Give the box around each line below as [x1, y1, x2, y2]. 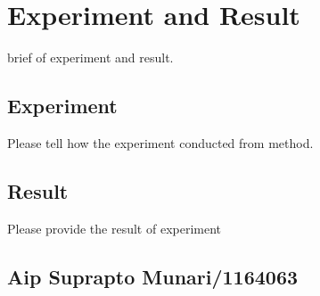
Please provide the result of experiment [7, 218, 222, 237]
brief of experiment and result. [7, 48, 174, 67]
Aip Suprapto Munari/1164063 [7, 262, 299, 290]
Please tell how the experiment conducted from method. [7, 133, 314, 152]
